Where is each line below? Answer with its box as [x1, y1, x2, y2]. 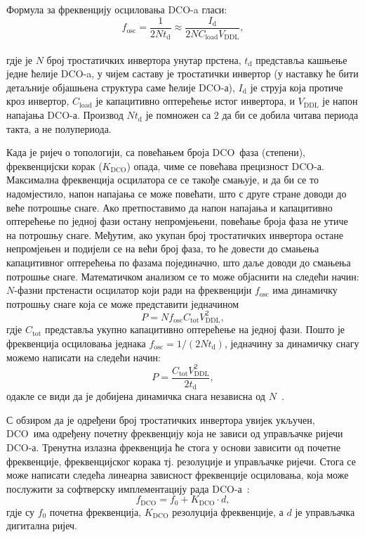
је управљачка [295, 504, 355, 519]
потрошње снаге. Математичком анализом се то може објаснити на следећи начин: [6, 268, 359, 283]
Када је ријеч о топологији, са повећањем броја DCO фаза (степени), [6, 145, 306, 160]
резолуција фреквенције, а [172, 504, 284, 519]
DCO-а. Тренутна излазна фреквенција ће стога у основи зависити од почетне [6, 439, 341, 454]
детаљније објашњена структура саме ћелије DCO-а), [6, 79, 235, 94]
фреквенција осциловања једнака [6, 335, 146, 350]
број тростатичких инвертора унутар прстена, [46, 52, 241, 67]
